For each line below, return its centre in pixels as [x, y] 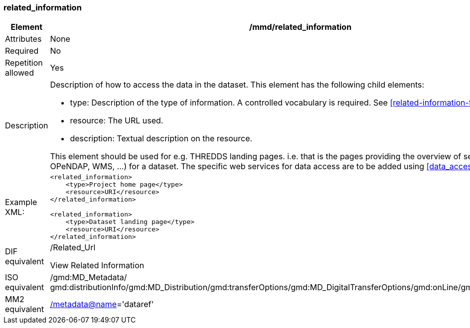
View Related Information [97, 266]
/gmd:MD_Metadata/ [88, 277]
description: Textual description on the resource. [161, 139]
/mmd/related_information [301, 27]
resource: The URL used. [117, 121]
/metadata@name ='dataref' [102, 304]
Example [21, 202]
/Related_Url [73, 248]
